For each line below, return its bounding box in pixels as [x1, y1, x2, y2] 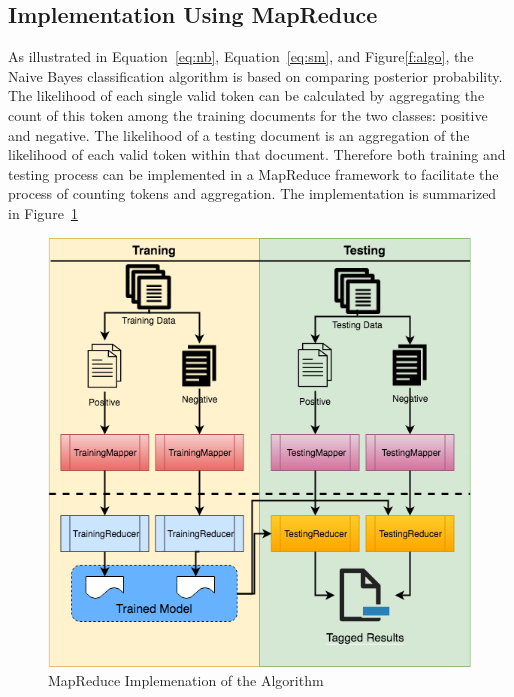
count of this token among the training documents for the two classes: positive [8, 104, 488, 125]
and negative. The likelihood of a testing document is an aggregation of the [8, 124, 470, 145]
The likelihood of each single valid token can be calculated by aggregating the [8, 85, 485, 106]
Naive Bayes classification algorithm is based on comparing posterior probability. [8, 65, 503, 86]
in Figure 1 [8, 202, 78, 223]
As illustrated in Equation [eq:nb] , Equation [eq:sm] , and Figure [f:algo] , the [8, 46, 474, 67]
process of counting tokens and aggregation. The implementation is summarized [8, 183, 497, 204]
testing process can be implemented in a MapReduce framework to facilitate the [8, 163, 499, 184]
